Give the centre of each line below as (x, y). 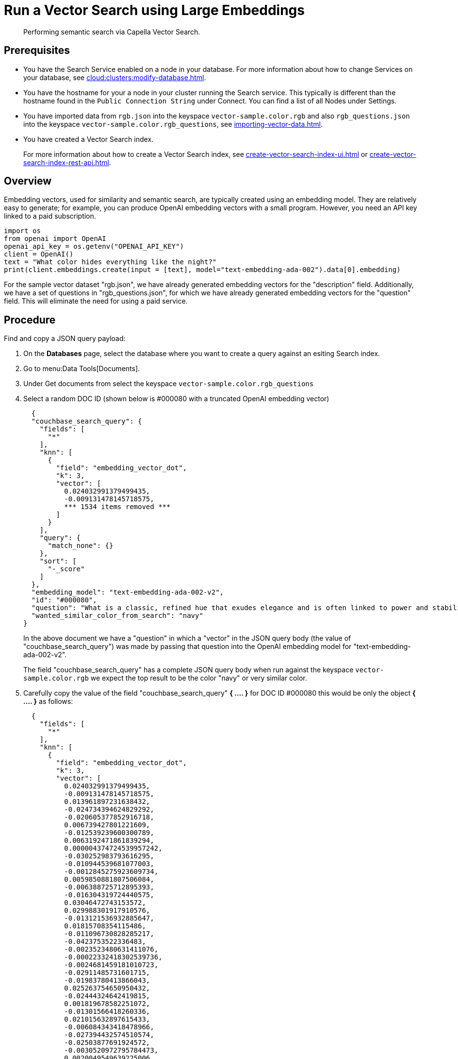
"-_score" (66, 569)
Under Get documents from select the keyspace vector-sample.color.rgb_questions (169, 384)
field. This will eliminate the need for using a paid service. (96, 301)
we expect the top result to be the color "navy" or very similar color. (199, 678)
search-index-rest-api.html (66, 162)
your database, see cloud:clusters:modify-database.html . (115, 77)
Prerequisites (37, 51)
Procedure (30, 320)
